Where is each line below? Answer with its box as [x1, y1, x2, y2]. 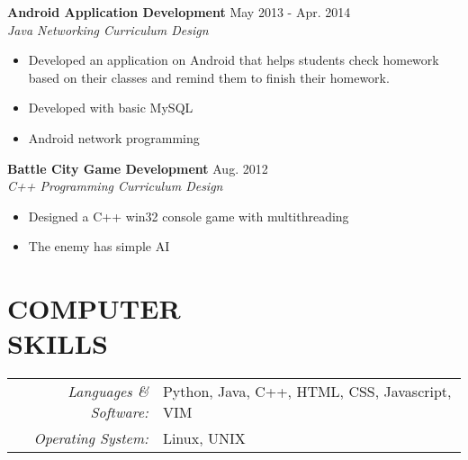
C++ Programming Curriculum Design [7, 176, 223, 195]
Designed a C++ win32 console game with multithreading [28, 206, 349, 225]
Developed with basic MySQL [28, 98, 193, 117]
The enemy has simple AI [28, 237, 170, 256]
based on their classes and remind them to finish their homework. [28, 68, 390, 86]
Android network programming [28, 128, 200, 147]
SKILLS [7, 325, 108, 362]
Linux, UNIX [162, 428, 246, 449]
